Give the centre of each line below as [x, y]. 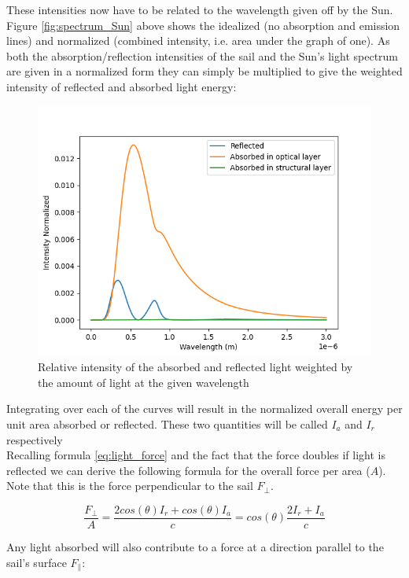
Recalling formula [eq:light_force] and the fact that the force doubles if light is [196, 455]
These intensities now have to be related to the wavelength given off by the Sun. [200, 9]
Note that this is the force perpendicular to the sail [130, 486]
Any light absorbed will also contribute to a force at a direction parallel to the [195, 546]
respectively [35, 439]
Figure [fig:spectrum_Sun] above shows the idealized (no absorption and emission [203, 25]
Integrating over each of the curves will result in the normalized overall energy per [204, 409]
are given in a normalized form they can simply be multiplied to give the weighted [204, 71]
